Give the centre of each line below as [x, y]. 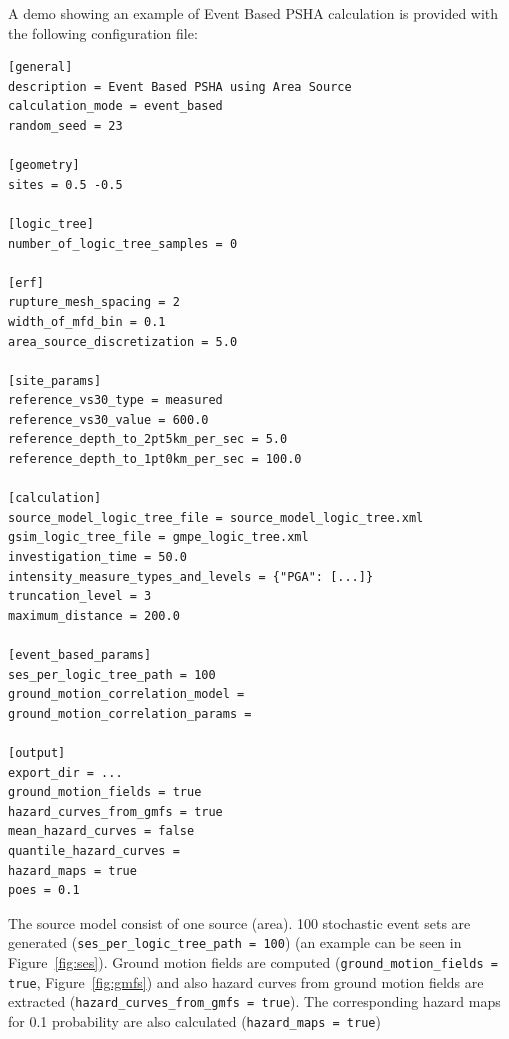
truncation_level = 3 [80, 596]
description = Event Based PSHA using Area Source [180, 86]
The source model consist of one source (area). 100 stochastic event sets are [239, 922]
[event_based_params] [80, 655]
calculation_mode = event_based [115, 106]
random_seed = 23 [65, 125]
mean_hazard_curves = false [101, 831]
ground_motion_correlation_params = [130, 713]
